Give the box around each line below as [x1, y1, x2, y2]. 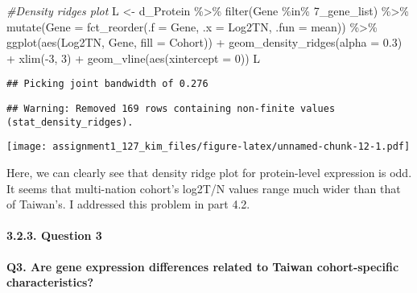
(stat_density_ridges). [6, 116, 134, 128]
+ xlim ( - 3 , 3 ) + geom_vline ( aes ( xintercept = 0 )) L [6, 49, 261, 66]
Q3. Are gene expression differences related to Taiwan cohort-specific [6, 258, 399, 274]
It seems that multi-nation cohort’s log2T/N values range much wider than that [6, 180, 401, 196]
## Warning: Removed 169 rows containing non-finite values [6, 103, 336, 115]
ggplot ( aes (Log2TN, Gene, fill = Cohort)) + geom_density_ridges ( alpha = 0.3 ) [6, 34, 403, 51]
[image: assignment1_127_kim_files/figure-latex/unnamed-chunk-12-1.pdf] [6, 141, 411, 153]
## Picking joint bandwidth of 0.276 [6, 78, 208, 90]
